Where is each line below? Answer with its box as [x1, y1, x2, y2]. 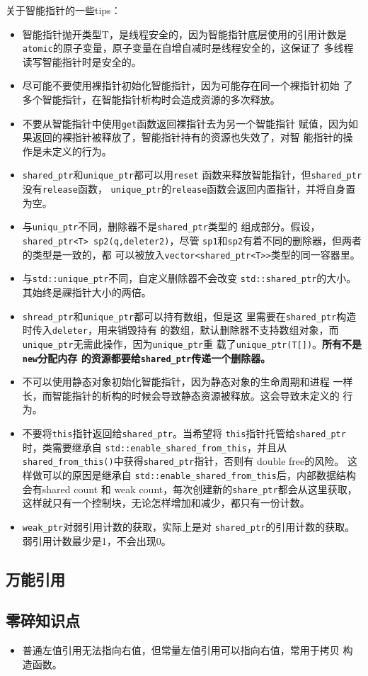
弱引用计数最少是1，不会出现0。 [22, 533, 171, 548]
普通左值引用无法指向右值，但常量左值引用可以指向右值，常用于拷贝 [22, 643, 340, 658]
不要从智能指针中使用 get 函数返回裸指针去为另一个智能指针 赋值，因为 [22, 116, 348, 130]
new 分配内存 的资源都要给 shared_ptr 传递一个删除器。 [22, 350, 271, 365]
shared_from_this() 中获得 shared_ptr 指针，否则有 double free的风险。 [22, 454, 345, 468]
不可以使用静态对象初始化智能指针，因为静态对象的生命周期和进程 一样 [22, 374, 353, 389]
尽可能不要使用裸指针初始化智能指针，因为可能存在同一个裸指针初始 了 [22, 78, 353, 93]
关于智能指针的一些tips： [6, 3, 121, 17]
